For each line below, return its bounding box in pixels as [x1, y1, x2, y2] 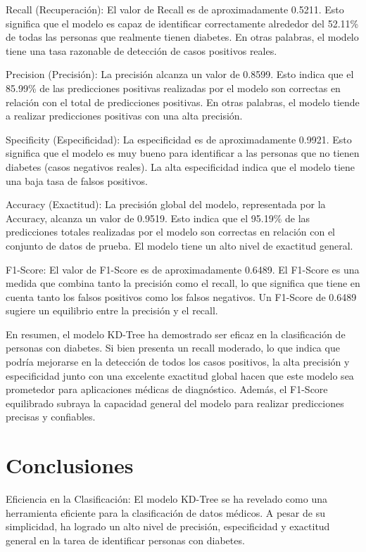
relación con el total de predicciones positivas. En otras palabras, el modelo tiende [6, 94, 360, 109]
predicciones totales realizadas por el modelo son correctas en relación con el [6, 224, 336, 239]
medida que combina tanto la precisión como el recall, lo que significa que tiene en [6, 276, 360, 290]
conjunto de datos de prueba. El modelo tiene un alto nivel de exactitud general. [6, 238, 353, 252]
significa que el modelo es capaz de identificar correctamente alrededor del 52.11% [6, 15, 359, 30]
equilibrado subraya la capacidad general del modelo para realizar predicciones [6, 395, 344, 410]
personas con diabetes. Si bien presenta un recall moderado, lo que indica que [6, 340, 340, 355]
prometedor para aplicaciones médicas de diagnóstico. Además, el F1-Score [6, 382, 328, 397]
